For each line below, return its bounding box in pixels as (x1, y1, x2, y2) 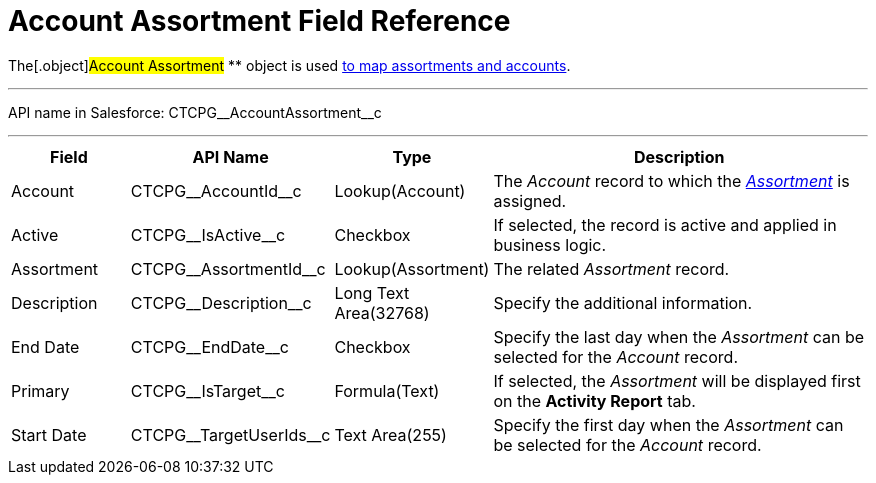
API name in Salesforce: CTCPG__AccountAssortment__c (8, 103, 382, 121)
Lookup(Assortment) (334, 258, 490, 279)
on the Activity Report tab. (493, 390, 696, 411)
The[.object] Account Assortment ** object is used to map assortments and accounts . (8, 56, 571, 74)
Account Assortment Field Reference (8, 4, 511, 38)
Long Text (334, 282, 410, 303)
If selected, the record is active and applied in (493, 214, 837, 235)
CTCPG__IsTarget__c (130, 380, 285, 401)
